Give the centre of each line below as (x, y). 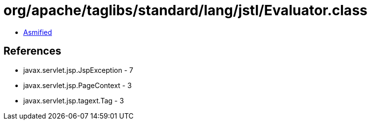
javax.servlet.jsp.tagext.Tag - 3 (74, 100)
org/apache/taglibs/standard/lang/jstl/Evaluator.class (185, 10)
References (32, 51)
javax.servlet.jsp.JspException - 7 (78, 70)
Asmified (38, 32)
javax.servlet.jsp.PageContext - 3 (78, 85)
